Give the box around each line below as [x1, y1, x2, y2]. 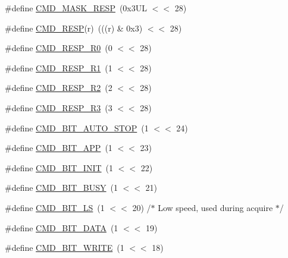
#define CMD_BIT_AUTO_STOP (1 [5, 121, 149, 134]
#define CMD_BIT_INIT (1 [5, 161, 113, 174]
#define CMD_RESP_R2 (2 [5, 81, 112, 94]
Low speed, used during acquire [158, 201, 273, 213]
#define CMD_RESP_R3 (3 [5, 101, 112, 114]
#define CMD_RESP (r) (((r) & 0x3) [5, 21, 143, 34]
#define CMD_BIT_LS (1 [5, 201, 105, 213]
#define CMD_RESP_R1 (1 [5, 61, 112, 74]
